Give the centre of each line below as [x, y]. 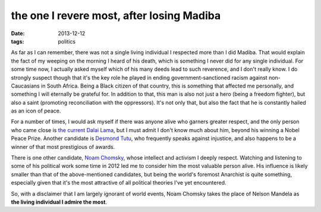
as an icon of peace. [36, 111]
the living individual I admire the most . [59, 202]
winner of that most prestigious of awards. [63, 146]
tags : [18, 41]
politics [67, 41]
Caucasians [25, 86]
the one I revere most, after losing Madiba [116, 15]
